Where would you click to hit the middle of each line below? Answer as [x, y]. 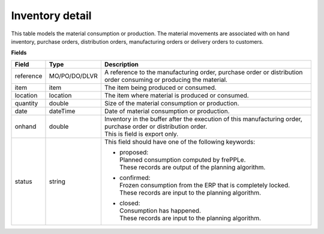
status [23, 181]
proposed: [134, 152]
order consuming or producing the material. [166, 80]
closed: [130, 203]
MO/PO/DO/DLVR [73, 76]
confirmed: [135, 178]
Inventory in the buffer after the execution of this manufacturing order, [203, 118]
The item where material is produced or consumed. [176, 95]
